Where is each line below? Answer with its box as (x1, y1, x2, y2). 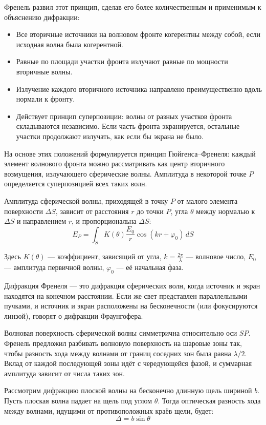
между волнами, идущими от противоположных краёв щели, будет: (4, 405, 214, 416)
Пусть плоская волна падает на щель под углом (4, 395, 152, 406)
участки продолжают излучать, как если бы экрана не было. (16, 130, 204, 141)
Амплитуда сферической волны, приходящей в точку (4, 195, 168, 206)
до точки (137, 205, 164, 216)
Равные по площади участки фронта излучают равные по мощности (16, 56, 228, 67)
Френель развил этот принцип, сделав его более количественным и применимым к (4, 2, 261, 12)
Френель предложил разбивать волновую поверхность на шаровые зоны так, (4, 338, 242, 349)
